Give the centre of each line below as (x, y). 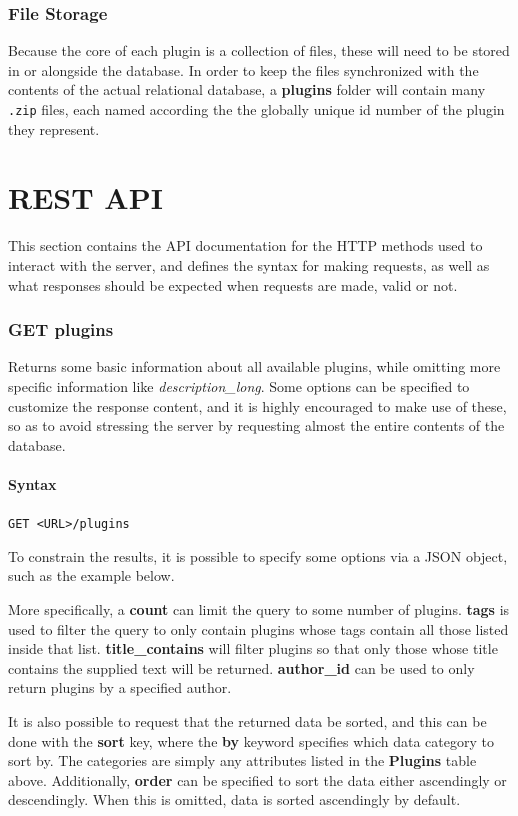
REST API (85, 197)
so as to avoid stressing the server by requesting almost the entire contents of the (256, 425)
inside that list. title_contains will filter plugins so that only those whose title (253, 648)
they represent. (54, 128)
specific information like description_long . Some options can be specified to (239, 385)
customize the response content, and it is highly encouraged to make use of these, (257, 405)
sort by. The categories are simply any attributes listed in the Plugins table (242, 760)
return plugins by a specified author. (120, 687)
